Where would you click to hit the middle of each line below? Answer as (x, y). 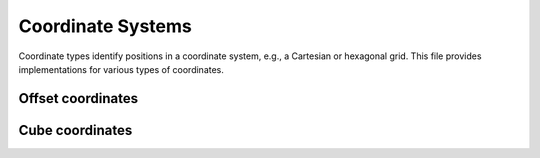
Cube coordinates (75, 130)
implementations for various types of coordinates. (121, 69)
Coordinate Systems (105, 26)
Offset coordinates (78, 98)
